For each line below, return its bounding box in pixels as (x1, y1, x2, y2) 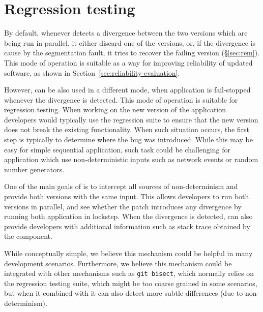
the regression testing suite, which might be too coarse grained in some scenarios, (4, 277, 257, 288)
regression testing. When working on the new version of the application (4, 104, 226, 115)
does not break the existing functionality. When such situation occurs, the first (4, 124, 250, 135)
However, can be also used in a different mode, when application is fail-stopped (4, 84, 251, 95)
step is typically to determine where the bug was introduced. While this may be (4, 134, 253, 145)
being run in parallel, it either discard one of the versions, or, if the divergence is (4, 37, 256, 48)
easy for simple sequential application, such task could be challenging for (4, 144, 230, 154)
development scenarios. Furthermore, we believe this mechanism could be (4, 258, 232, 268)
